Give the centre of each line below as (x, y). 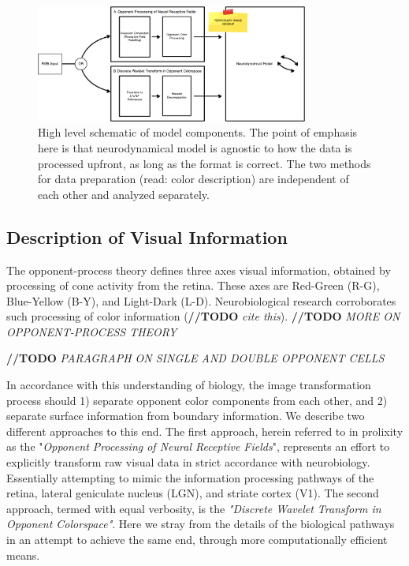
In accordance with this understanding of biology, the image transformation (189, 385)
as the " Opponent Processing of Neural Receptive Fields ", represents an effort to (198, 446)
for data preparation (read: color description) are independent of (193, 179)
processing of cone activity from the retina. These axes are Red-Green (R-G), (193, 285)
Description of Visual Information (147, 236)
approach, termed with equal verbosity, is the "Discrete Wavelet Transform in (194, 508)
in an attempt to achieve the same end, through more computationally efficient (197, 539)
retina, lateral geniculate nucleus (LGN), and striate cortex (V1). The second (193, 493)
